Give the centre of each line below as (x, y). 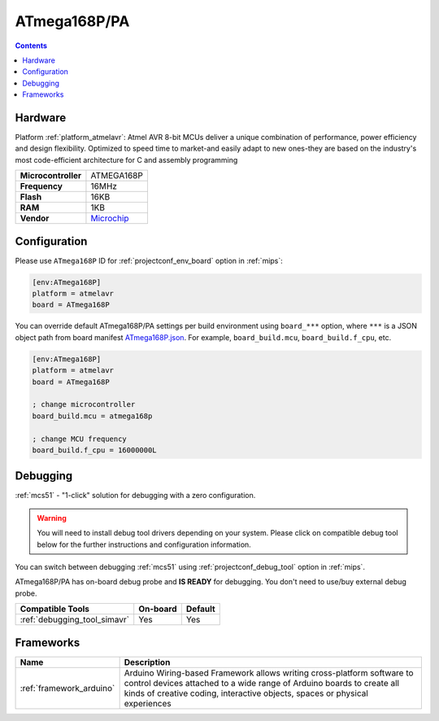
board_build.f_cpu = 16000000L (95, 450)
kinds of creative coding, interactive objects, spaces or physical (246, 693)
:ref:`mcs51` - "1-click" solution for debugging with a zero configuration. (135, 496)
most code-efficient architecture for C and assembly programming (126, 159)
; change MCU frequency (80, 439)
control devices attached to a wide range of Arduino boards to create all (262, 683)
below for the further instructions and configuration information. (144, 544)
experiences (148, 703)
